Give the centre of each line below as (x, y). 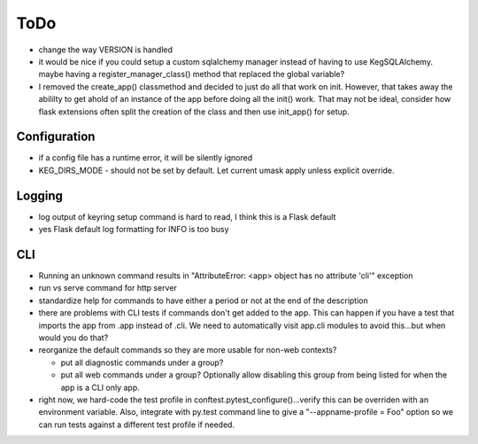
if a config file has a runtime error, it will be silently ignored (146, 158)
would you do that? (73, 338)
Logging (40, 195)
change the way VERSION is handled (105, 50)
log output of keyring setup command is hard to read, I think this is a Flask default (187, 216)
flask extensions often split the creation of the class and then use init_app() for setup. (194, 112)
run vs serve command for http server (108, 288)
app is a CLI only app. (100, 387)
